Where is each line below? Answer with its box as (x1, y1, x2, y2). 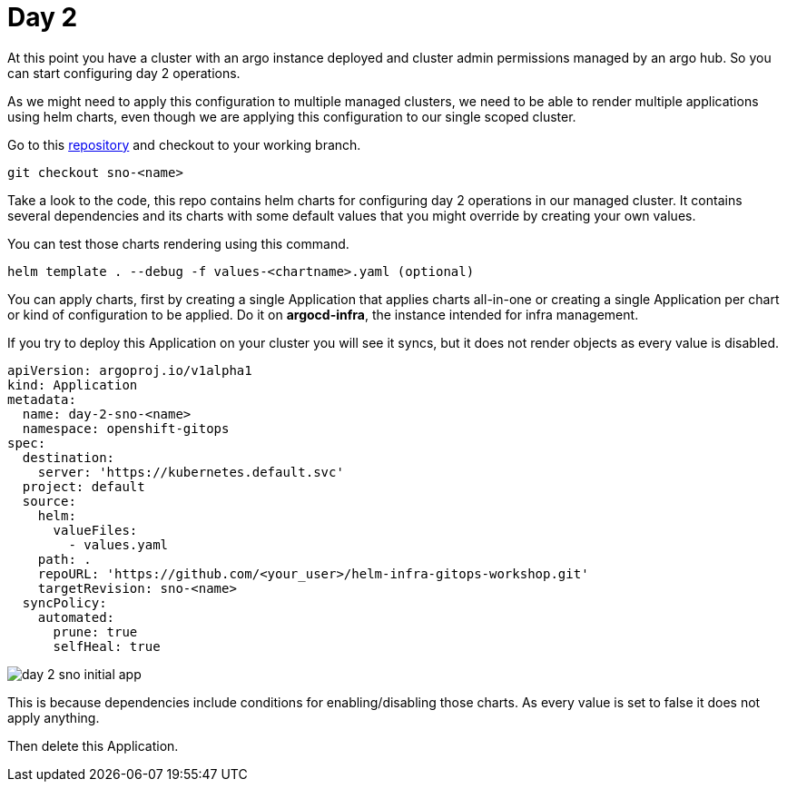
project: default (22, 478, 145, 494)
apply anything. (7, 709, 100, 725)
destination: (22, 449, 115, 465)
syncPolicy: (22, 595, 107, 610)
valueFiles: (53, 522, 138, 538)
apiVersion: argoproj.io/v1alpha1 (7, 362, 252, 378)
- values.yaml (68, 537, 169, 552)
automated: (37, 609, 115, 625)
